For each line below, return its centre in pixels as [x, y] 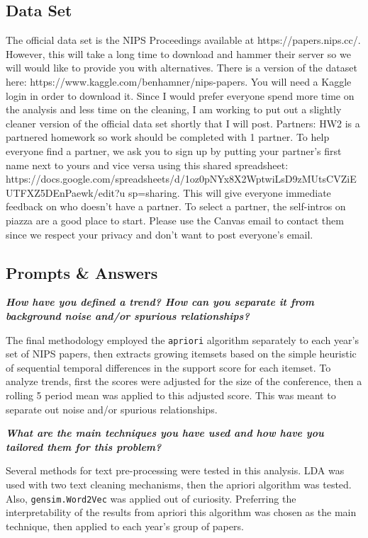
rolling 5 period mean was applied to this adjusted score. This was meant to [171, 395]
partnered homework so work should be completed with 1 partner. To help [168, 137]
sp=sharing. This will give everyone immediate [230, 192]
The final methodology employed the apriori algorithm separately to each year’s [182, 339]
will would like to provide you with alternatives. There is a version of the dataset [182, 68]
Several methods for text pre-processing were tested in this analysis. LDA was [175, 470]
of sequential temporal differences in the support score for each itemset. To [168, 367]
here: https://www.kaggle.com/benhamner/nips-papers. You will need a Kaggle [179, 81]
